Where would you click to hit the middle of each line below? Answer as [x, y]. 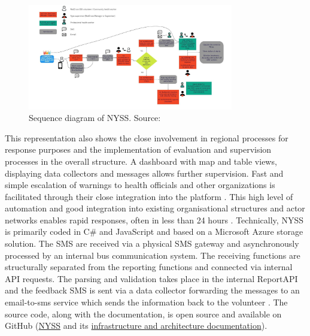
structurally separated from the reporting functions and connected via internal [149, 267]
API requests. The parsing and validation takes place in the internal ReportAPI [151, 278]
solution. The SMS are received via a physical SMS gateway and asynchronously [152, 243]
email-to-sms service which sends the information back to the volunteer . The [146, 302]
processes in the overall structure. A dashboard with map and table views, [141, 161]
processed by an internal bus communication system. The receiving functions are [153, 255]
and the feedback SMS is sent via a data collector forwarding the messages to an [152, 290]
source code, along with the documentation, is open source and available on [143, 314]
